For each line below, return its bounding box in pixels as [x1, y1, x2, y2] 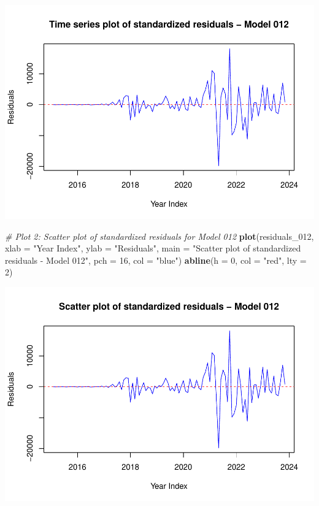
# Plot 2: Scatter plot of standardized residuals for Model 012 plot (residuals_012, [5, 229, 314, 242]
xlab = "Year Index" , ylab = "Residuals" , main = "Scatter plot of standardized [5, 242, 301, 255]
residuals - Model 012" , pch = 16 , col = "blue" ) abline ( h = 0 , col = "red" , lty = [5, 253, 307, 266]
